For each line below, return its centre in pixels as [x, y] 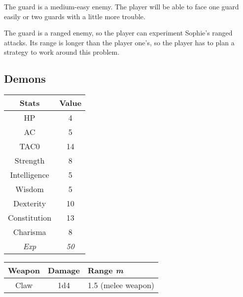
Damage [64, 270]
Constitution [30, 218]
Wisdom [30, 189]
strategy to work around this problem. [62, 52]
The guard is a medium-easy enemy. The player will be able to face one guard [121, 6]
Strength [30, 161]
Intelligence [30, 175]
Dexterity [30, 203]
